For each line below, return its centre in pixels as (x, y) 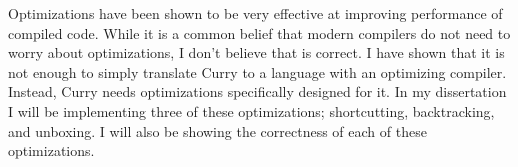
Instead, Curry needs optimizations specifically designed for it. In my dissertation (257, 91)
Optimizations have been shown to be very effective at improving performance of (255, 13)
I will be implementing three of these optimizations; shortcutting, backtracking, (251, 110)
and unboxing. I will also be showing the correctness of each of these (217, 130)
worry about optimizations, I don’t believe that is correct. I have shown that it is (256, 52)
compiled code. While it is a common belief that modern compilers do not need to (259, 32)
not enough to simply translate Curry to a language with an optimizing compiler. (257, 71)
